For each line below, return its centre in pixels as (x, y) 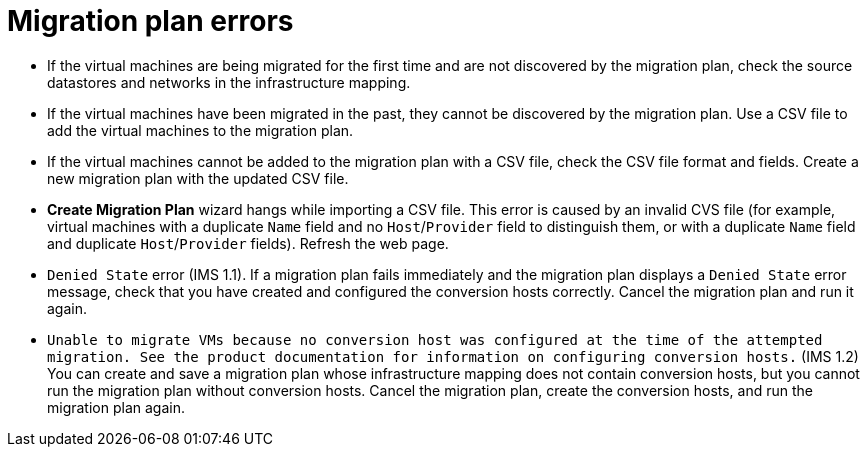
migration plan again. (116, 407)
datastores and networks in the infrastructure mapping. (229, 82)
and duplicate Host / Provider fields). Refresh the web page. (248, 243)
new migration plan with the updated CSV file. (198, 178)
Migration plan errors (150, 21)
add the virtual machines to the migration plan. (200, 130)
